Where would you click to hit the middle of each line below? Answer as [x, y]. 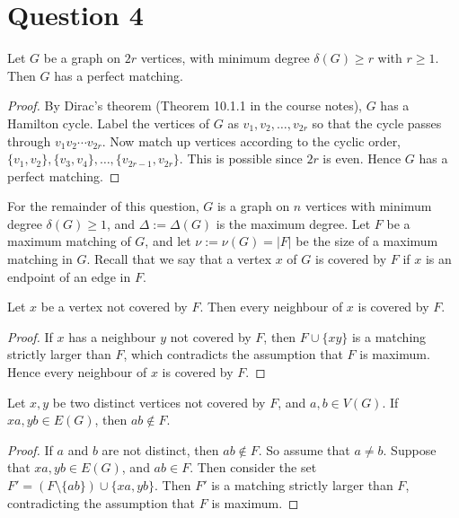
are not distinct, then [160, 449]
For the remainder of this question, [103, 206]
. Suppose [410, 449]
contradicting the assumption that [102, 502]
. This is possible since [241, 158]
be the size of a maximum [367, 241]
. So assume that [304, 449]
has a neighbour [112, 336]
